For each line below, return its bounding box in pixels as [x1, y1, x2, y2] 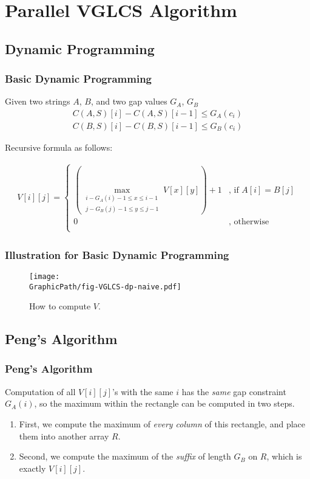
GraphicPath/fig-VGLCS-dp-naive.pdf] [29, 282, 181, 291]
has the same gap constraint [181, 385, 286, 398]
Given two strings [5, 95, 70, 108]
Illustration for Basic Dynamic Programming [5, 247, 229, 262]
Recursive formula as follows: [5, 141, 113, 154]
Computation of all [5, 385, 76, 398]
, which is [266, 450, 302, 463]
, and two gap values [90, 95, 167, 108]
